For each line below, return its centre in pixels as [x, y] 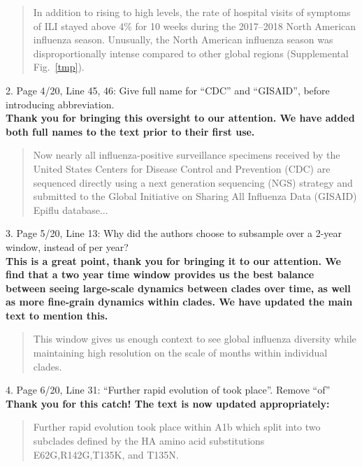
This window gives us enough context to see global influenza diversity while [195, 339]
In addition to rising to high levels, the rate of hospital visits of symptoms [192, 12]
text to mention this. [57, 315]
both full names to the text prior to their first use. [130, 131]
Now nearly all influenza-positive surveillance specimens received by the [187, 155]
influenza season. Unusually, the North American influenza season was [183, 39]
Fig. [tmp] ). [59, 67]
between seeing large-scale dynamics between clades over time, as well [178, 288]
